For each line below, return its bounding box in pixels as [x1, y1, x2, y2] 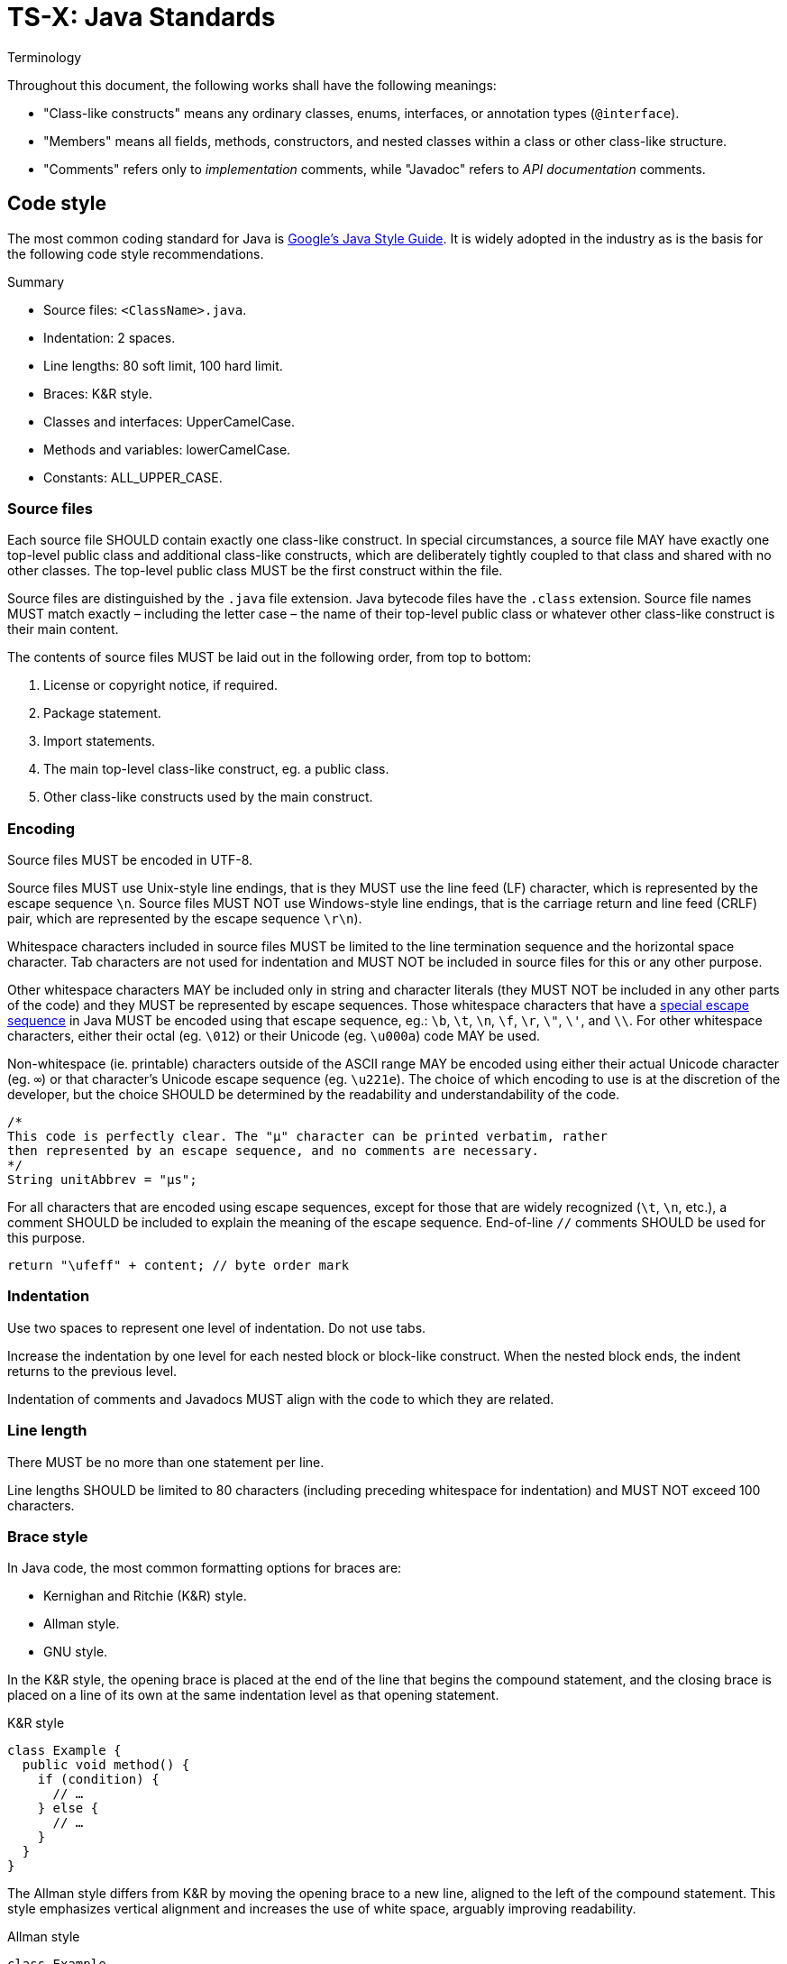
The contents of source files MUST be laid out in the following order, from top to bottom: [7, 649, 532, 665]
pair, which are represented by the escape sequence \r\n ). [7, 911, 362, 927]
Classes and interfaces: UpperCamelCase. [43, 413, 296, 429]
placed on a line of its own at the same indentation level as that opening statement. [7, 1687, 499, 1703]
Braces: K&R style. [43, 385, 152, 401]
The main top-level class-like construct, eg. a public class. [43, 761, 389, 777]
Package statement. [43, 705, 161, 721]
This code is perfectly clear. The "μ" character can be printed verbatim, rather [7, 1129, 608, 1144]
